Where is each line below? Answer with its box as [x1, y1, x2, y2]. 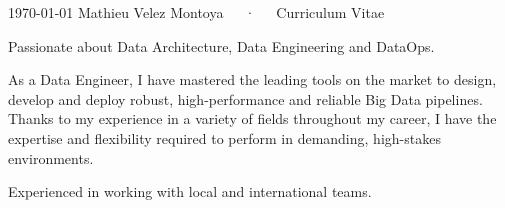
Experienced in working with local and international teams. [8, 181, 372, 202]
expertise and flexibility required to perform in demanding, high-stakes [8, 127, 441, 148]
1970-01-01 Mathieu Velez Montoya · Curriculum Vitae [8, 2, 385, 22]
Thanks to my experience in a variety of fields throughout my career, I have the [8, 108, 497, 129]
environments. [8, 147, 94, 168]
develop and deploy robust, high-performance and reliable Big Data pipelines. [8, 88, 483, 109]
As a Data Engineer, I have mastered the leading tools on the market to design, [8, 69, 497, 90]
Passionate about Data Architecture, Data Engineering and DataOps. [8, 35, 435, 56]
